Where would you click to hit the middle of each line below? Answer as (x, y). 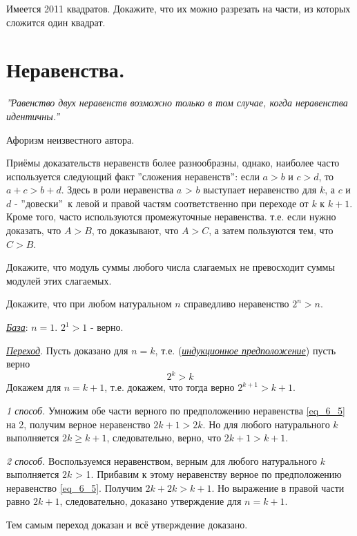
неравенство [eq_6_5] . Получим (74, 487)
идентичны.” (33, 116)
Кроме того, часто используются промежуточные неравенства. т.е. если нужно (171, 217)
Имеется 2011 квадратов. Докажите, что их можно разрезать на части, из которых (178, 8)
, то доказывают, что (135, 230)
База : (17, 327)
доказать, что (34, 230)
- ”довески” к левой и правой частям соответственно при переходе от (161, 203)
